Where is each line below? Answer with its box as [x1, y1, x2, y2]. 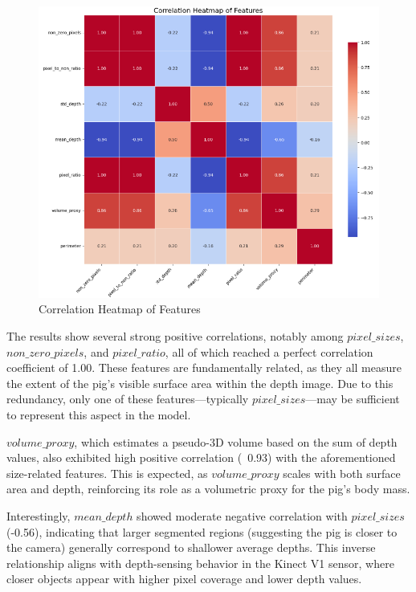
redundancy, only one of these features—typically [6, 390, 249, 407]
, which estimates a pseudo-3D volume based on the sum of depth [74, 433, 398, 450]
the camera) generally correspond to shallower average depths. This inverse [6, 539, 376, 556]
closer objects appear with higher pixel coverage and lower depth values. [6, 570, 362, 587]
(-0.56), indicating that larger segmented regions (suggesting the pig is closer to [6, 523, 398, 540]
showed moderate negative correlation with [137, 507, 348, 524]
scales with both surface [283, 464, 401, 481]
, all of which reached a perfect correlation [165, 343, 373, 360]
